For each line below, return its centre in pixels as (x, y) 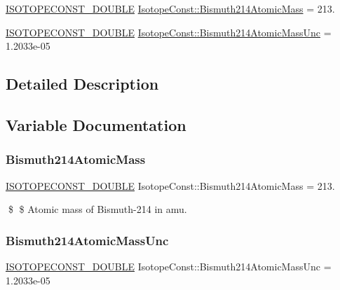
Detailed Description (82, 84)
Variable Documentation (96, 124)
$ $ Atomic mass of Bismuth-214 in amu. (97, 209)
